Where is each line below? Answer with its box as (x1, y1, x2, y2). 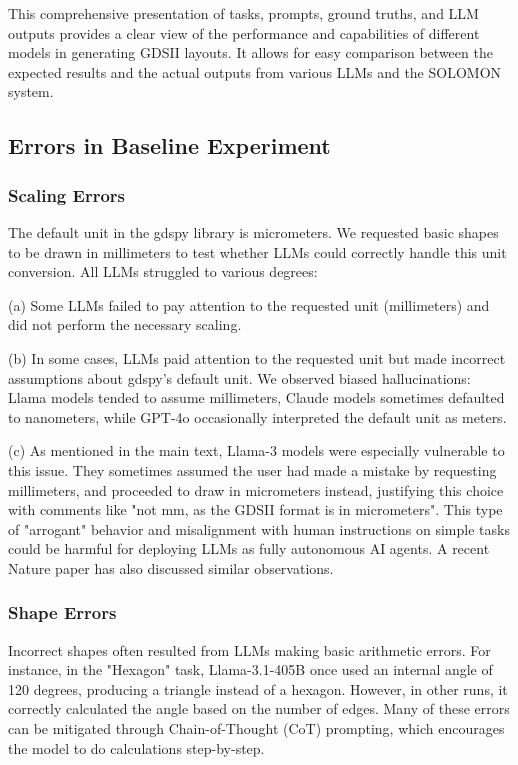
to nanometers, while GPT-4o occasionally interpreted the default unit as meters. (8, 406, 507, 427)
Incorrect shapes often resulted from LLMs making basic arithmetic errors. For (8, 639, 491, 660)
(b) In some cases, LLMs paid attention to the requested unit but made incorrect (8, 347, 506, 368)
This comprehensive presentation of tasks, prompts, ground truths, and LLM (8, 3, 479, 23)
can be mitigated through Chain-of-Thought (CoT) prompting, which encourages (8, 718, 505, 739)
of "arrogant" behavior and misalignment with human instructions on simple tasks (8, 518, 510, 539)
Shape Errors (8, 600, 117, 625)
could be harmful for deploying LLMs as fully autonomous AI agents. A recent (8, 538, 490, 559)
